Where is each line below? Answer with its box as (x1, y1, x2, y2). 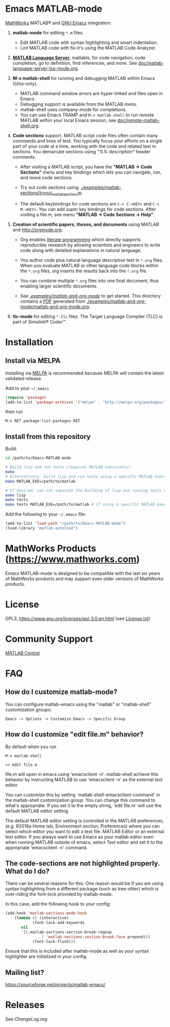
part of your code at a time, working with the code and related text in (12, 143, 156, 149)
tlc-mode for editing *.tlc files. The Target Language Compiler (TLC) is (12, 313, 163, 319)
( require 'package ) (5, 395, 47, 400)
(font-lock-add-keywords (32, 920, 85, 925)
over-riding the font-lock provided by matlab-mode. (5, 891, 113, 897)
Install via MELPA (5, 356, 61, 365)
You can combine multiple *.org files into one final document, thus (20, 277, 159, 283)
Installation (5, 336, 54, 348)
